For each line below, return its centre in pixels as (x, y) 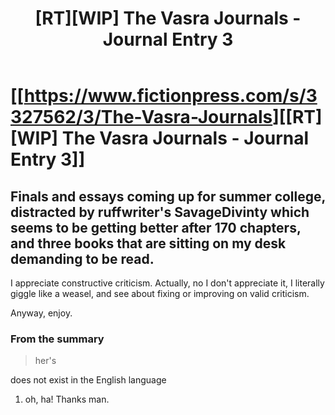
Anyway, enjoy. (41, 313)
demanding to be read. (82, 258)
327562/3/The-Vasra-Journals (141, 117)
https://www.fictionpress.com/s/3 (170, 96)
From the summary (57, 339)
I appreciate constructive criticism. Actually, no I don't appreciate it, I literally (167, 283)
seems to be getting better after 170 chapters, (156, 227)
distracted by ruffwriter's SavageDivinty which (160, 212)
